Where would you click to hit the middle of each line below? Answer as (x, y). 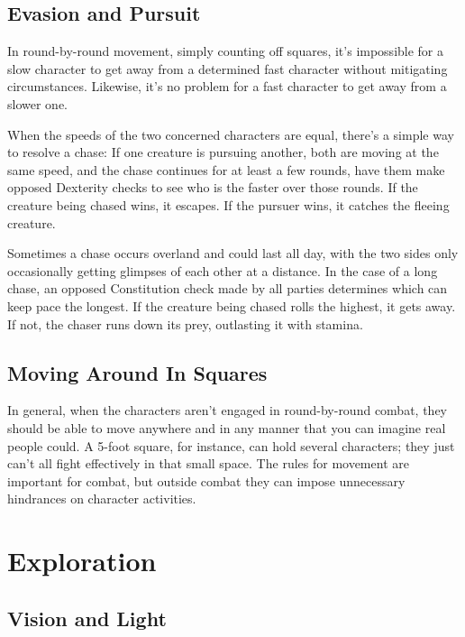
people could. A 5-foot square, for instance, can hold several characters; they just (231, 445)
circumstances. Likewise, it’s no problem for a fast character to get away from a (227, 86)
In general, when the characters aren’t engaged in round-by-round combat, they (227, 410)
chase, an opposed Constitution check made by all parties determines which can (228, 288)
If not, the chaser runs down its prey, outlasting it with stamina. (185, 323)
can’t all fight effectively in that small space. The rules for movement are (208, 463)
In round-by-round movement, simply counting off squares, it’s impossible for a (226, 51)
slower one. (37, 103)
